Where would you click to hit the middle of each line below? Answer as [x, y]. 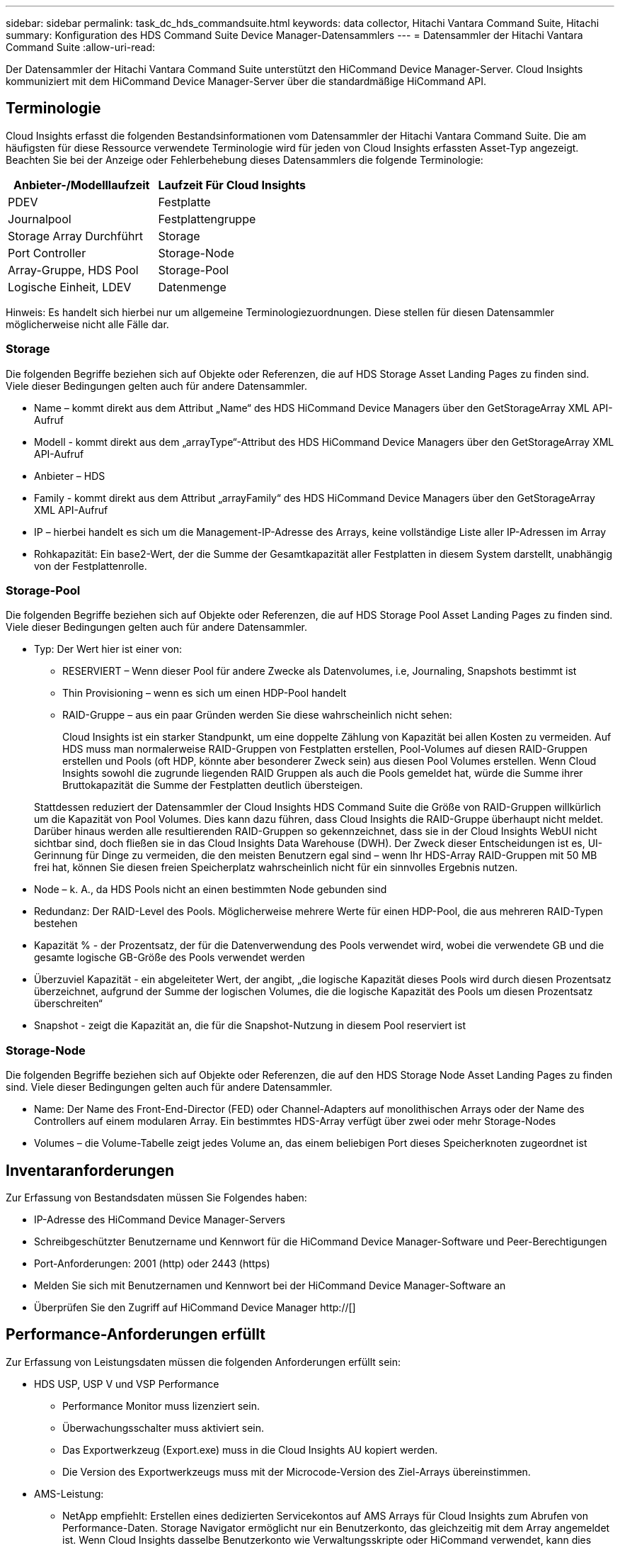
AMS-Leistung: [69, 1493]
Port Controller [47, 253]
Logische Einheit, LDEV [70, 287]
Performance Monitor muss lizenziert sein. [161, 1406]
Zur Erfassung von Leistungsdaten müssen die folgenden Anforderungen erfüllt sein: [203, 1362]
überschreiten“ [68, 1004]
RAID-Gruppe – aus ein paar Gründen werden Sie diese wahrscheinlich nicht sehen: [257, 715]
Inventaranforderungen [90, 1170]
